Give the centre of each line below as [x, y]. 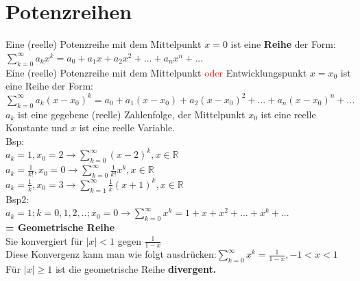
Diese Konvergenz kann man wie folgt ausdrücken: [111, 254]
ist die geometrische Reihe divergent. [136, 269]
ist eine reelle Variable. [127, 128]
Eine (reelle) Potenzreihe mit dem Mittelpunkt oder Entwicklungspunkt [156, 72]
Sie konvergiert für [44, 240]
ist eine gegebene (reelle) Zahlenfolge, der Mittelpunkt [131, 114]
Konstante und [37, 128]
